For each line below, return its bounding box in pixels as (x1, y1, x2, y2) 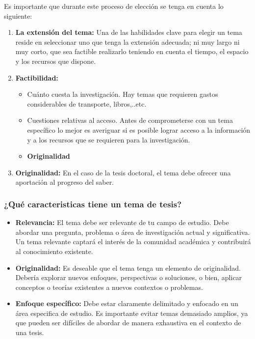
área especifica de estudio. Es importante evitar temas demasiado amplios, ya (15, 308, 248, 318)
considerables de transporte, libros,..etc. (27, 98, 147, 109)
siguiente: (4, 10, 32, 21)
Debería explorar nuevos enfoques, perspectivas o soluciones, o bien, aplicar (15, 272, 242, 282)
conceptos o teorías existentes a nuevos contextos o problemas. (15, 282, 203, 292)
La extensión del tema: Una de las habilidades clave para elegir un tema (15, 27, 242, 37)
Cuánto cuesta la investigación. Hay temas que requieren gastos (27, 89, 218, 99)
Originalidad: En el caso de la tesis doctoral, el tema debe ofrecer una (15, 167, 231, 177)
